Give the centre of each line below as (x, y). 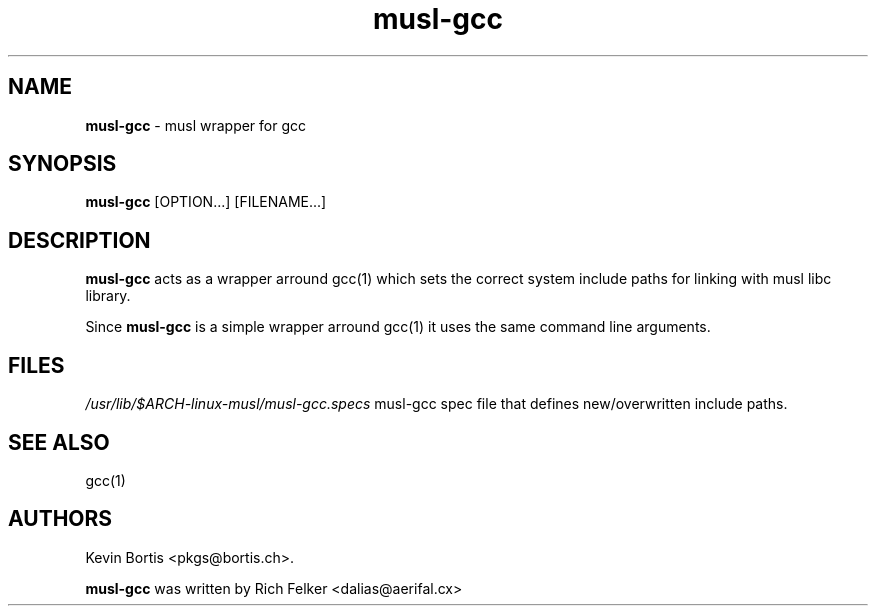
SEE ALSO (59, 442)
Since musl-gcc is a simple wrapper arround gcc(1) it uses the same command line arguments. (398, 327)
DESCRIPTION (79, 240)
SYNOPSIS (62, 164)
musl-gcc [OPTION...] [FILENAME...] (206, 202)
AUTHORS (60, 519)
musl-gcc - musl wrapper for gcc (196, 125)
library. (108, 296)
